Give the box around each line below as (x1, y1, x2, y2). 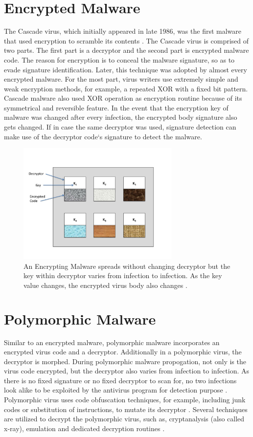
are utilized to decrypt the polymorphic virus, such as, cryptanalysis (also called (4, 414, 245, 424)
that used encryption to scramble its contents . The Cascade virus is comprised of (4, 35, 249, 45)
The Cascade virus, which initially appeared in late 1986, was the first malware (4, 26, 241, 36)
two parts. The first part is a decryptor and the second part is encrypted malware (4, 45, 249, 55)
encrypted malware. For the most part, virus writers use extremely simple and (4, 74, 238, 84)
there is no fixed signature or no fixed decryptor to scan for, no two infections (4, 375, 237, 385)
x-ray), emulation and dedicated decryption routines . (4, 423, 165, 433)
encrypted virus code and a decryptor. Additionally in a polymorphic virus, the (4, 347, 242, 357)
